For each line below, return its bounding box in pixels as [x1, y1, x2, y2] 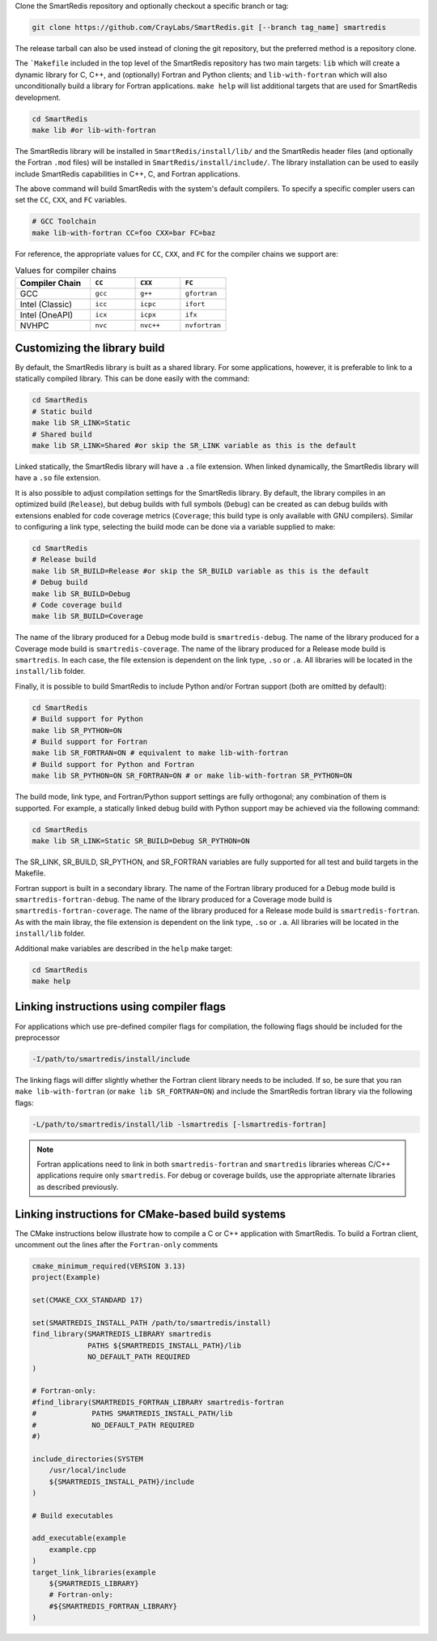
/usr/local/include [49, 1466, 127, 1475]
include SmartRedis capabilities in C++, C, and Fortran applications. [15, 168, 240, 178]
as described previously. [36, 1182, 119, 1191]
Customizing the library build [15, 341, 165, 355]
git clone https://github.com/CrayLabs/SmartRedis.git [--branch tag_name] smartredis [32, 23, 387, 32]
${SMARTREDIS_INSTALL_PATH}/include [49, 1477, 194, 1486]
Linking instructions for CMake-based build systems [15, 1207, 286, 1221]
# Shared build [32, 429, 92, 439]
